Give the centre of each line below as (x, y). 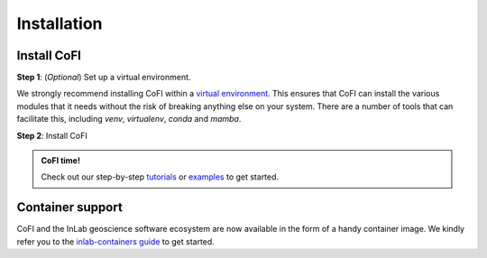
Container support (70, 207)
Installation (60, 23)
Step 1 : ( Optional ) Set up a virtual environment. (104, 78)
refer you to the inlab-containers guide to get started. (116, 241)
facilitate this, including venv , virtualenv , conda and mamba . (129, 119)
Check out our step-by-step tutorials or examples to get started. (160, 177)
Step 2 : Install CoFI (52, 135)
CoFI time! (61, 161)
